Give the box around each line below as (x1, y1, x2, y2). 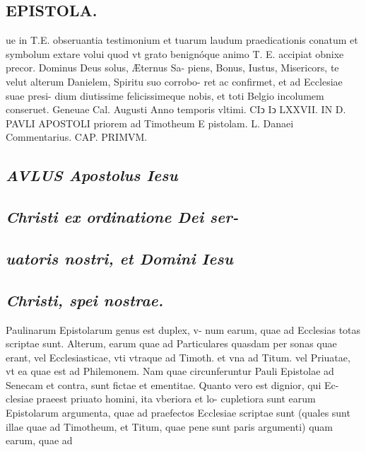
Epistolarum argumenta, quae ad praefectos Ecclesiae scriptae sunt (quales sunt (6, 405, 350, 420)
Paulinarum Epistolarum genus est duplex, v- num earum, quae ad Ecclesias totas (6, 322, 361, 337)
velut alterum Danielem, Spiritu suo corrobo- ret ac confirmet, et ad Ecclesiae (6, 74, 343, 88)
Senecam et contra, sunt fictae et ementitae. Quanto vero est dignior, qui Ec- (6, 377, 339, 392)
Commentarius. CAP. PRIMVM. (6, 129, 148, 144)
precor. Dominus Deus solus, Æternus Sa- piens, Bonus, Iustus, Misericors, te (6, 60, 339, 75)
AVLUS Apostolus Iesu (6, 164, 178, 186)
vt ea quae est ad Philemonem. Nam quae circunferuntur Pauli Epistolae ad (6, 364, 334, 378)
